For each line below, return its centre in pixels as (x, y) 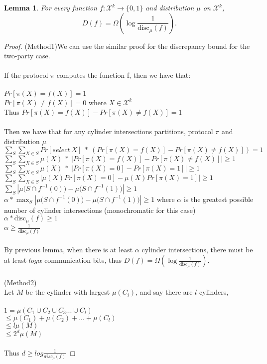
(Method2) (20, 282)
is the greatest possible (218, 199)
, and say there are (164, 292)
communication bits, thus (83, 260)
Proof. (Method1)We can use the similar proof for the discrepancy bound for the (127, 46)
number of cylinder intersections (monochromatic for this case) (100, 210)
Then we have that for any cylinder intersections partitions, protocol (109, 131)
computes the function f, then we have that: (124, 75)
